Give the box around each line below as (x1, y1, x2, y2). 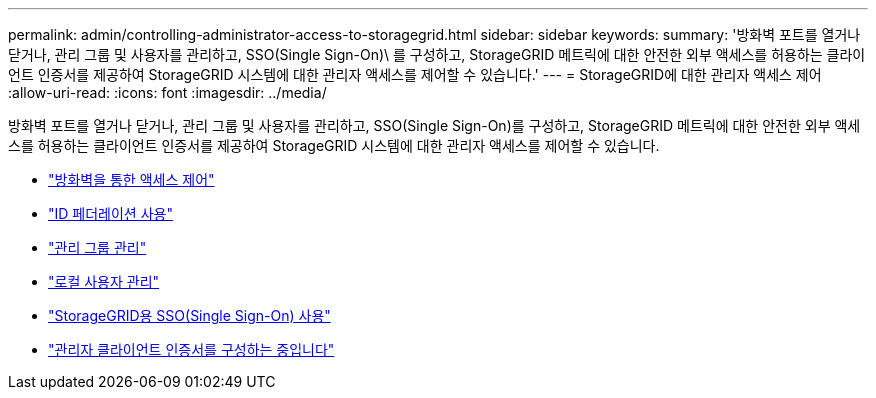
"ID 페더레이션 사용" (48, 205, 173, 222)
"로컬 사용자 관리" (48, 273, 160, 290)
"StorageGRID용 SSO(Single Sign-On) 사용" (48, 307, 331, 324)
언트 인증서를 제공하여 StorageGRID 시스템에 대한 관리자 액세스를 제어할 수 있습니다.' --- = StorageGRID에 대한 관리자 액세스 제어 (8, 66, 822, 83)
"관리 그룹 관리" (48, 239, 147, 256)
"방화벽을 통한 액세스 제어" (48, 171, 215, 188)
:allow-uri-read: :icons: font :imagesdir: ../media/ (8, 84, 327, 101)
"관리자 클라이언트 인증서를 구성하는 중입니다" (48, 341, 335, 358)
